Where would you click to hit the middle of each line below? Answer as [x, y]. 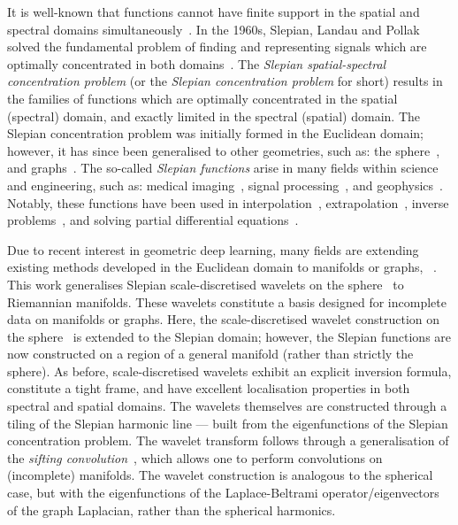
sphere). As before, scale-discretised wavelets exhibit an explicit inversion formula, [229, 371]
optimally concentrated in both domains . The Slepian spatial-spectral [197, 63]
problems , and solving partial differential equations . [153, 220]
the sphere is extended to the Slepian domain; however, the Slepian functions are [229, 336]
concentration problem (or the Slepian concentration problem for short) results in [225, 81]
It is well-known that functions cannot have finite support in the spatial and [214, 12]
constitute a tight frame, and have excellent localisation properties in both [209, 388]
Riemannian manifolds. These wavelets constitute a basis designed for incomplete [227, 301]
